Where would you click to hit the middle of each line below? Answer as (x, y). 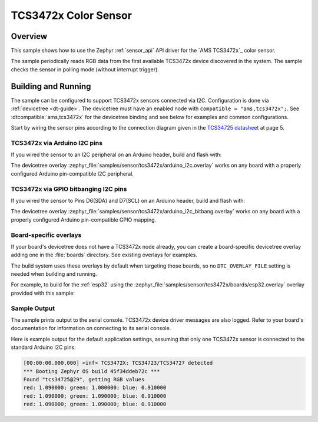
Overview (29, 36)
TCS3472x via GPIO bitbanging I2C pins (69, 189)
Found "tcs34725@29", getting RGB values (84, 379)
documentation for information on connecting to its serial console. (91, 328)
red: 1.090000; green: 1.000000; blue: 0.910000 (95, 388)
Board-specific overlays (46, 235)
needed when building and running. (54, 274)
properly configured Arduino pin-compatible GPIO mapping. (84, 220)
